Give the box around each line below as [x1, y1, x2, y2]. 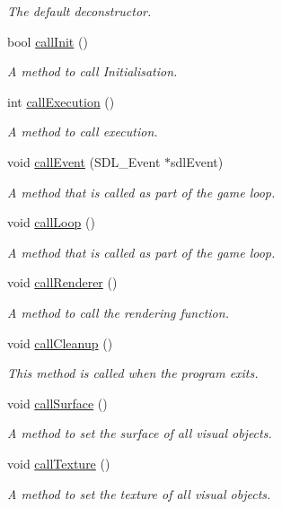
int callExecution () [7, 92, 115, 110]
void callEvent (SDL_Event [7, 152, 161, 171]
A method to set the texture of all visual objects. [7, 484, 271, 503]
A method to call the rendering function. [7, 303, 229, 321]
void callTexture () [7, 453, 110, 472]
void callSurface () [7, 393, 108, 412]
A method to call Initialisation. [7, 62, 178, 81]
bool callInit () [7, 31, 88, 50]
